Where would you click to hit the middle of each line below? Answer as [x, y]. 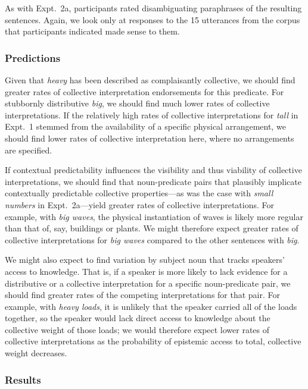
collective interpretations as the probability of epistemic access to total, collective [153, 341]
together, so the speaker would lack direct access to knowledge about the [138, 318]
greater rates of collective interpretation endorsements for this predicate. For [144, 91]
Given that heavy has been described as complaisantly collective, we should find [150, 80]
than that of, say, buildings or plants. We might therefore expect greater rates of [152, 228]
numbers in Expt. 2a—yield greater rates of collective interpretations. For [139, 204]
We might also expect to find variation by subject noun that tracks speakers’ [145, 260]
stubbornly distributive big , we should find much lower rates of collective [137, 103]
